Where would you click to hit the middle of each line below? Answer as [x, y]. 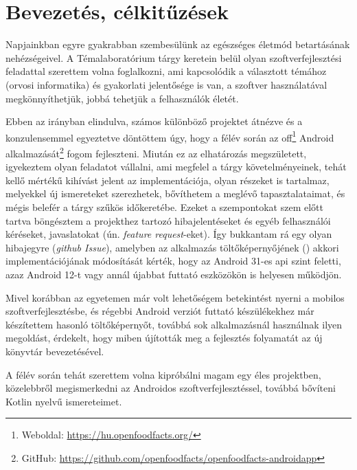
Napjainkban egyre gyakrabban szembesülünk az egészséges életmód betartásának [178, 44]
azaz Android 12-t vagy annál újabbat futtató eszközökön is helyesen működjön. [174, 274]
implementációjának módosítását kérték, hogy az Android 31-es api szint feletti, [173, 261]
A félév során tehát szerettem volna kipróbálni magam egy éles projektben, [163, 374]
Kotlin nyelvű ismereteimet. [64, 401]
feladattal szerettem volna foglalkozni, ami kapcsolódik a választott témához [166, 71]
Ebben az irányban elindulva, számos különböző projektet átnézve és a [154, 121]
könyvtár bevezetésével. [55, 351]
